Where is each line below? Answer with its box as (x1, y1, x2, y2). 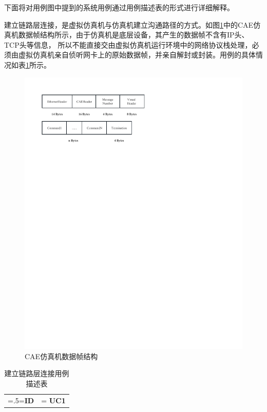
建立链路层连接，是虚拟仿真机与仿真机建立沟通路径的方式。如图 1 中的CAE (4, 19, 254, 30)
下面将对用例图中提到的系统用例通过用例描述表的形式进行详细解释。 (4, 2, 234, 12)
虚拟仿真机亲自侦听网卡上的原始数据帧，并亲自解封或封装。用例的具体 (18, 49, 256, 60)
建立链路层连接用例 (4, 368, 69, 379)
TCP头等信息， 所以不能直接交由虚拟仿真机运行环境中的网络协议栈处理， (4, 39, 252, 50)
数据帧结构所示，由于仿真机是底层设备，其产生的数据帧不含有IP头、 (18, 29, 249, 40)
